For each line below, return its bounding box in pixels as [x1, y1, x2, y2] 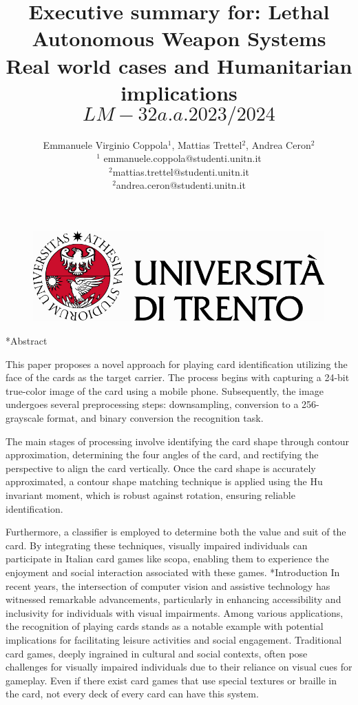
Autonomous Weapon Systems [32, 24, 326, 52]
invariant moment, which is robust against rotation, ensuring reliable [6, 487, 295, 502]
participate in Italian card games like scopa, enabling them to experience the [6, 551, 329, 566]
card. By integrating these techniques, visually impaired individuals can [6, 538, 308, 552]
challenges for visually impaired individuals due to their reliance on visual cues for [6, 660, 352, 674]
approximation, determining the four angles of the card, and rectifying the [6, 447, 319, 462]
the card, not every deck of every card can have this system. [6, 686, 259, 701]
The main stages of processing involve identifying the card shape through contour [6, 433, 350, 448]
